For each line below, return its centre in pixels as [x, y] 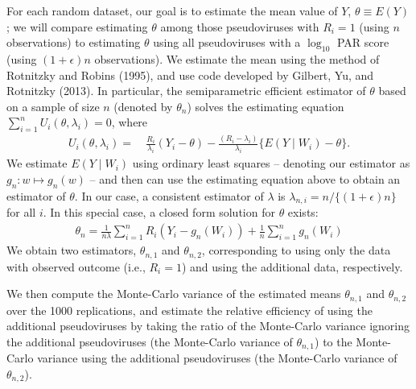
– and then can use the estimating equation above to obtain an [245, 178]
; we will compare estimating [77, 26]
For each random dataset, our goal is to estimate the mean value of [172, 10]
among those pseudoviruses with [240, 26]
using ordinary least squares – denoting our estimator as [271, 163]
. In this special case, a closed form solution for [159, 212]
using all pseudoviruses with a [227, 42]
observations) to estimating [74, 42]
